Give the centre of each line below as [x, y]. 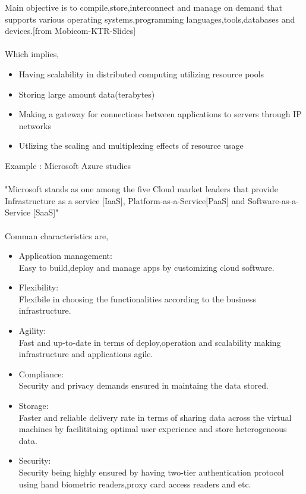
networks [35, 125]
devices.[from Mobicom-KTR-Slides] [70, 31]
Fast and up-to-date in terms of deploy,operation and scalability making [150, 342]
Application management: [65, 256]
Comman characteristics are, [57, 235]
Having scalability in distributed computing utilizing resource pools [141, 74]
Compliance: [41, 373]
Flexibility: [39, 287]
